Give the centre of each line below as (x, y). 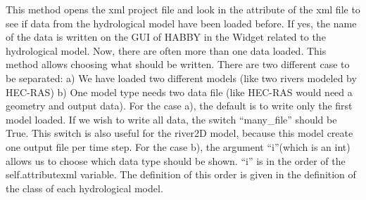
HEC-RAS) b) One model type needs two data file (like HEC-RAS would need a (179, 92)
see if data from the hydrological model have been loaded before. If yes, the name (181, 23)
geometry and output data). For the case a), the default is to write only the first (179, 106)
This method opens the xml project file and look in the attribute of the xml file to (183, 9)
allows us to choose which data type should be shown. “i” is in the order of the (176, 160)
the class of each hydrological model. (84, 188)
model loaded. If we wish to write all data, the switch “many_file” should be (171, 119)
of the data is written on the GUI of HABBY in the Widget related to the (166, 37)
